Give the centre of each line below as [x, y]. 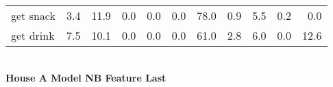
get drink [33, 35]
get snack [33, 15]
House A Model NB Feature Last [86, 77]
